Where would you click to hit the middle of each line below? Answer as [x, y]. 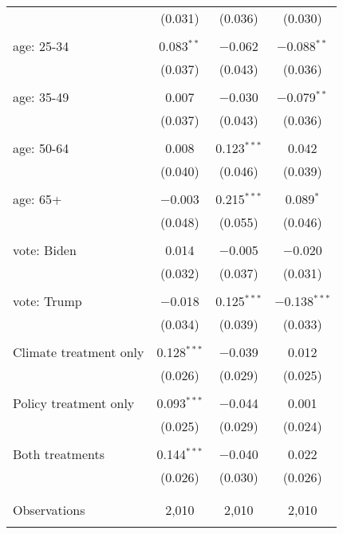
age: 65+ [37, 199]
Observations [49, 510]
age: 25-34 [41, 46]
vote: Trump [47, 301]
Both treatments [59, 454]
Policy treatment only [74, 403]
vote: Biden [45, 250]
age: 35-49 [41, 97]
